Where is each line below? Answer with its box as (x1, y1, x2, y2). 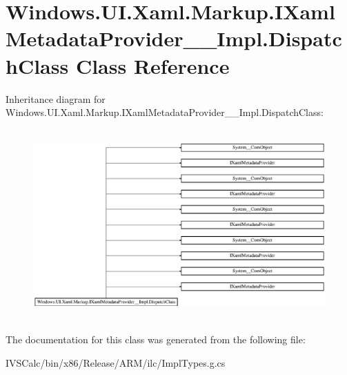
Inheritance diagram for (6, 91, 106, 106)
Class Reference (75, 51, 230, 79)
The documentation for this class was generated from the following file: (6, 332, 306, 347)
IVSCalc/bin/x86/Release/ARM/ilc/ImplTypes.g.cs (6, 356, 226, 370)
